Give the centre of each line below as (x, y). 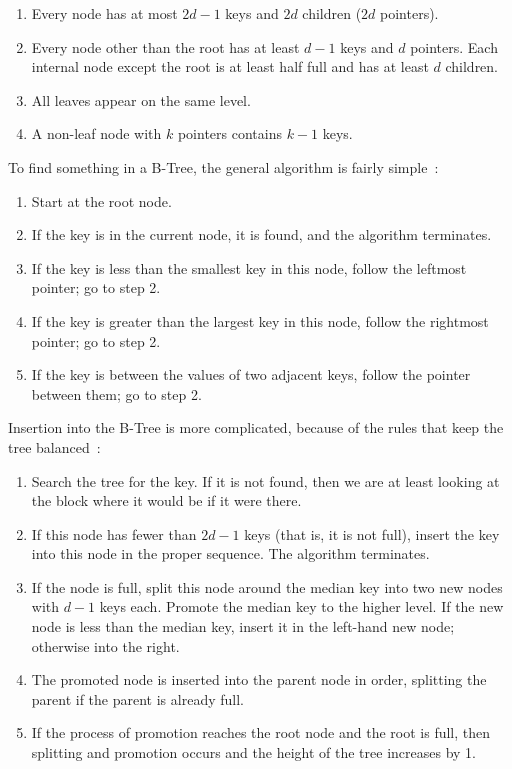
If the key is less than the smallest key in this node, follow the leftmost (249, 267)
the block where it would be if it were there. (166, 500)
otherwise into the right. (105, 645)
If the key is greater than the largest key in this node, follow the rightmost (260, 320)
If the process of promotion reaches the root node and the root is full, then (261, 732)
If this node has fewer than (114, 533)
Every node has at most (104, 13)
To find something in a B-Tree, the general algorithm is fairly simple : (223, 166)
